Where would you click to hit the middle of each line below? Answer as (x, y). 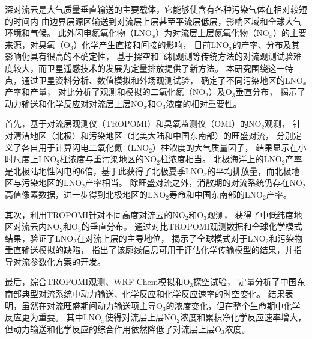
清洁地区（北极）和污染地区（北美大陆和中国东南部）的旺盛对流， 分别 (153, 135)
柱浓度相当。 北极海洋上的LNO (221, 159)
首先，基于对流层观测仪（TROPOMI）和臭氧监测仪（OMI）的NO (133, 124)
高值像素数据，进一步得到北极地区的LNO (85, 194)
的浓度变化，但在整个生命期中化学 (233, 305)
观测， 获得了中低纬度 (250, 214)
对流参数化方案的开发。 (59, 261)
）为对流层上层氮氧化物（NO (212, 33)
